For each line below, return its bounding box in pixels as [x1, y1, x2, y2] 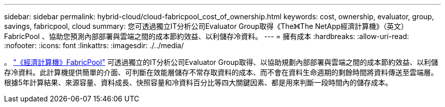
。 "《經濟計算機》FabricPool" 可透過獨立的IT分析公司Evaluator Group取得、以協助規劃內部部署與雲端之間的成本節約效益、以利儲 [4, 58, 438, 66]
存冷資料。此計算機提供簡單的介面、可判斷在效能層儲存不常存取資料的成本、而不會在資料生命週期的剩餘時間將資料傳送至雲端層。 [4, 68, 438, 77]
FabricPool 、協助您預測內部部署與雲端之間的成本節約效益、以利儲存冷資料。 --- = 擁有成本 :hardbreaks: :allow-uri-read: [4, 32, 409, 41]
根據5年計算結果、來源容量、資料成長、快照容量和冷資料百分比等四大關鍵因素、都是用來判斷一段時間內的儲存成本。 [4, 78, 393, 87]
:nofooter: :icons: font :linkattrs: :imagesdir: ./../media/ [4, 41, 184, 50]
